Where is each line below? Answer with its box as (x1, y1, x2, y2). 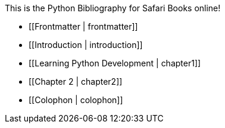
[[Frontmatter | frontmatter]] (29, 21, 138, 31)
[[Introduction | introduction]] (29, 40, 143, 50)
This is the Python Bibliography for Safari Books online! (5, 3, 221, 13)
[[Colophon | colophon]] (29, 95, 123, 105)
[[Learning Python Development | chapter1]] (29, 58, 201, 68)
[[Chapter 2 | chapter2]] (29, 76, 123, 87)
